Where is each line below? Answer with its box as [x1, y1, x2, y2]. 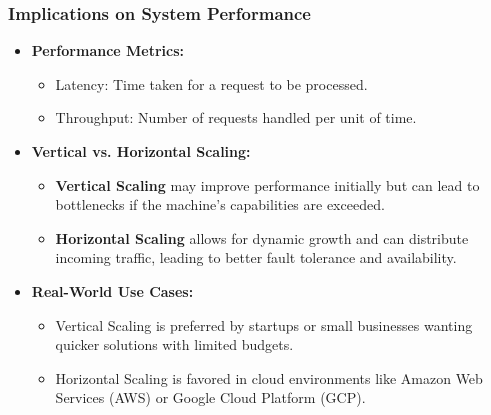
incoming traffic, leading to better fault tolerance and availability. [55, 247, 457, 268]
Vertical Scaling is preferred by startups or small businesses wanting [55, 314, 473, 335]
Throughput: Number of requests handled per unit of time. [55, 107, 417, 128]
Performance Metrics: [31, 40, 185, 61]
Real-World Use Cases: [31, 280, 194, 301]
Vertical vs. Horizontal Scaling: [31, 141, 251, 161]
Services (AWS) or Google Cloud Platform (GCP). [55, 387, 366, 408]
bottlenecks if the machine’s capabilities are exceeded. [55, 194, 385, 215]
